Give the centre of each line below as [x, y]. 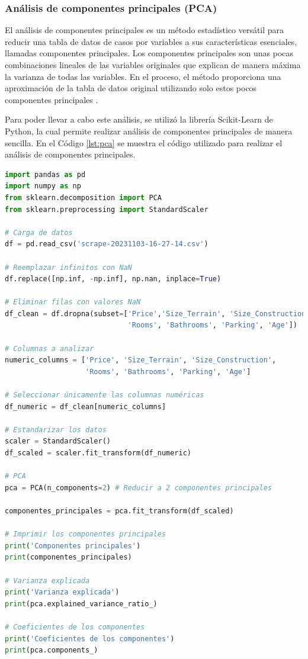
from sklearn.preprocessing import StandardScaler [107, 209]
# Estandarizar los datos [56, 430]
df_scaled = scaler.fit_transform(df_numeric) [98, 453]
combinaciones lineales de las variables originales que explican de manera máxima [153, 65]
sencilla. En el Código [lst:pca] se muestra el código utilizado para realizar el [144, 142]
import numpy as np [43, 186]
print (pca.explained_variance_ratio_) [81, 604]
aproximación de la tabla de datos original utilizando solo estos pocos [131, 88]
